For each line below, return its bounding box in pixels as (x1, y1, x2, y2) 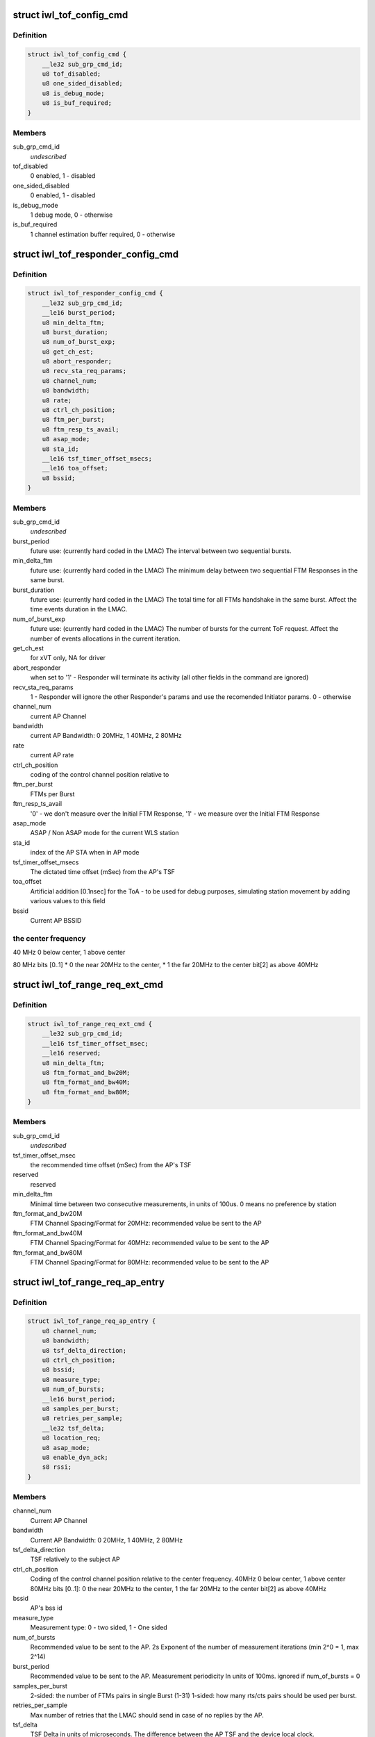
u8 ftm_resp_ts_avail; (42, 425, 119, 434)
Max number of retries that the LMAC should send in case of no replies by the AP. (30, 1711, 264, 1719)
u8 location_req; (42, 1434, 101, 1442)
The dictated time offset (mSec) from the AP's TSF (30, 867, 175, 875)
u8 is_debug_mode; (42, 89, 105, 97)
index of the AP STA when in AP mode (30, 848, 140, 857)
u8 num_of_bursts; (42, 1385, 105, 1393)
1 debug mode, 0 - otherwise (30, 211, 113, 219)
